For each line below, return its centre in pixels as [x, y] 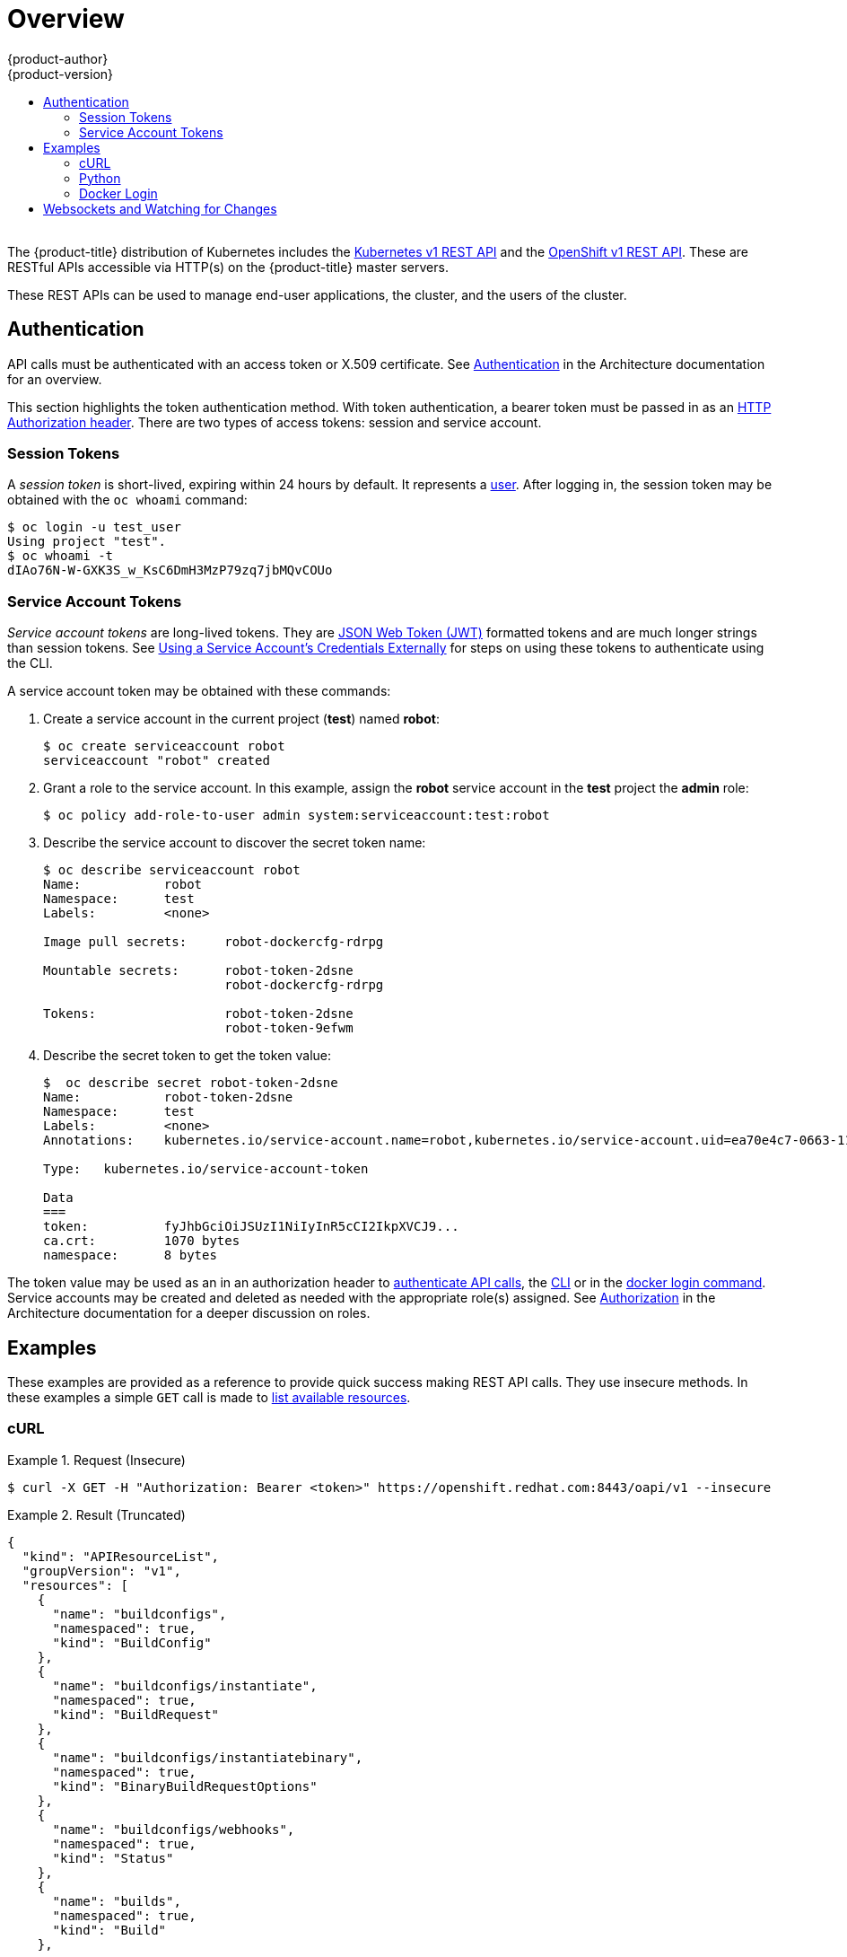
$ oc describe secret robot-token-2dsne [191, 1083]
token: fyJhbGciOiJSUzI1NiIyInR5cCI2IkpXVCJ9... [251, 1227]
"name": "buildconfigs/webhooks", [174, 1829]
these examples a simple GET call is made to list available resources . [209, 1397]
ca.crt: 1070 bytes [142, 1241]
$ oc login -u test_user [94, 527]
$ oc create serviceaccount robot [164, 746]
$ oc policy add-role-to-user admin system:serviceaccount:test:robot [297, 816]
